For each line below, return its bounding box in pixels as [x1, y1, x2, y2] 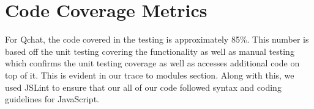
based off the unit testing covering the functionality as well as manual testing [5, 44, 294, 57]
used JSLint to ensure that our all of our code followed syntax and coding [5, 80, 282, 93]
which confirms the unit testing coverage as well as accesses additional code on [5, 57, 300, 69]
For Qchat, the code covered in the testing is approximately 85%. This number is [5, 33, 309, 46]
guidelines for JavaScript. [5, 93, 99, 105]
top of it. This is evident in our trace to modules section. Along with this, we [5, 68, 294, 81]
